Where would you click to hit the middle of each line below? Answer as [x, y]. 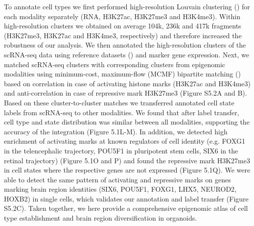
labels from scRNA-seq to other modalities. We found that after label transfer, [122, 112]
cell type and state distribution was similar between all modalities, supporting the [127, 122]
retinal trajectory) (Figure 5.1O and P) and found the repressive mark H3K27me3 [127, 160]
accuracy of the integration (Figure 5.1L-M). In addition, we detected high [116, 131]
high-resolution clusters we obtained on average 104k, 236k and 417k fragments [123, 26]
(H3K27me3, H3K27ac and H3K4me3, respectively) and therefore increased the [123, 35]
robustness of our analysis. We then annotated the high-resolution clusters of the [125, 45]
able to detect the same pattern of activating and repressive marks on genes [117, 179]
